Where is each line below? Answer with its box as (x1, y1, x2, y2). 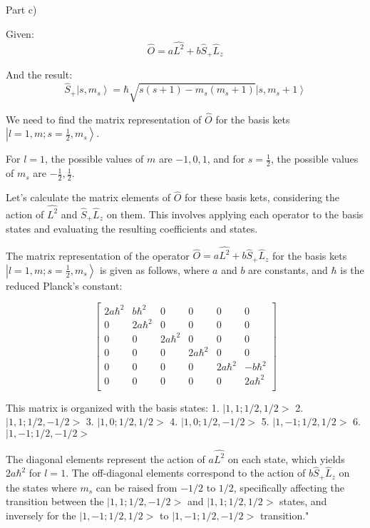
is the (340, 262, 364, 277)
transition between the (6, 494, 104, 509)
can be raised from (96, 479, 178, 494)
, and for (207, 151, 245, 166)
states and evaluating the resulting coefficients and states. (6, 221, 258, 236)
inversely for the (6, 507, 76, 522)
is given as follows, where (99, 262, 210, 277)
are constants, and (248, 262, 328, 277)
